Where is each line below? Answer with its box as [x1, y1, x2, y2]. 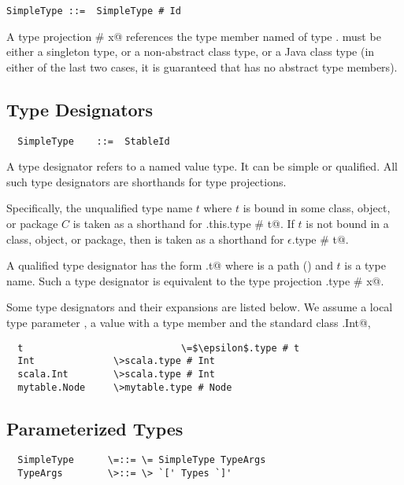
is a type [344, 257, 386, 274]
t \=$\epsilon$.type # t [17, 342, 300, 354]
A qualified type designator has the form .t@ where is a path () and [6, 257, 333, 274]
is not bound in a [306, 215, 389, 232]
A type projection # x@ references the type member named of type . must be [6, 28, 381, 44]
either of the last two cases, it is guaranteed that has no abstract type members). [6, 58, 398, 75]
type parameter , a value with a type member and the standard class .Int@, [6, 314, 371, 331]
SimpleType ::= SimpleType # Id [6, 6, 181, 17]
